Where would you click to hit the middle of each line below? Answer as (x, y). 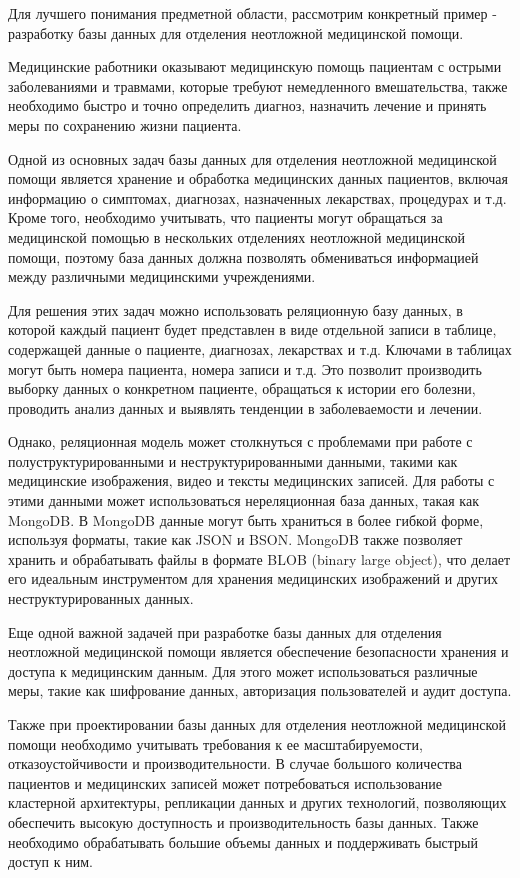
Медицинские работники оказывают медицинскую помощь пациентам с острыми (255, 66)
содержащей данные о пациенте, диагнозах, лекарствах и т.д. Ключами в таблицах (260, 348)
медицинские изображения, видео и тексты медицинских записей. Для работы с (251, 480)
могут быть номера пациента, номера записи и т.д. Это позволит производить (245, 368)
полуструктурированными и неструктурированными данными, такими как (233, 460)
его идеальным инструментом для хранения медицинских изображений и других (253, 578)
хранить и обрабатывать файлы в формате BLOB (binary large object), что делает (259, 558)
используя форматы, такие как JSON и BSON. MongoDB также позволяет (235, 539)
